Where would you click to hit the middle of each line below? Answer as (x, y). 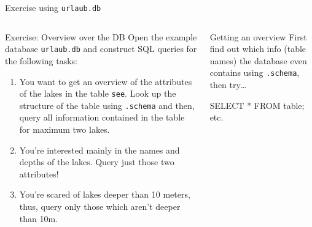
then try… (228, 85)
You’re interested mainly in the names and (99, 150)
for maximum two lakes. (64, 129)
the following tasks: (41, 60)
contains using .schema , (255, 73)
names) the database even (258, 60)
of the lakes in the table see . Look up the (98, 93)
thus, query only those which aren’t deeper (100, 206)
